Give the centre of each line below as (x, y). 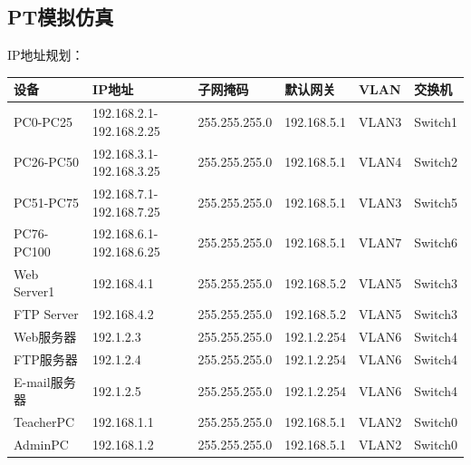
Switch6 (436, 242)
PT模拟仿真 (61, 17)
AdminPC (41, 445)
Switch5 (436, 202)
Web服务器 (45, 337)
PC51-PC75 (46, 202)
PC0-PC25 (43, 121)
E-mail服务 (45, 381)
